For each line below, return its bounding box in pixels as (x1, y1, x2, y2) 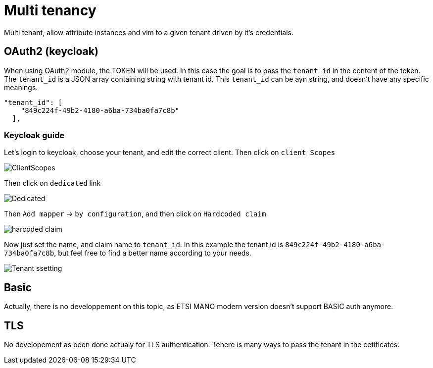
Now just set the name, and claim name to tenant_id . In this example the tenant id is (4, 240, 284, 249)
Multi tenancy (4, 2, 96, 19)
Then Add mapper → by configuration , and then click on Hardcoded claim (4, 210, 266, 218)
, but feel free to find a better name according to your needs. (54, 249, 251, 258)
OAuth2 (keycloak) (4, 45, 98, 58)
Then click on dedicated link (4, 179, 101, 188)
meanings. (4, 83, 38, 92)
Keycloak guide (4, 130, 65, 140)
